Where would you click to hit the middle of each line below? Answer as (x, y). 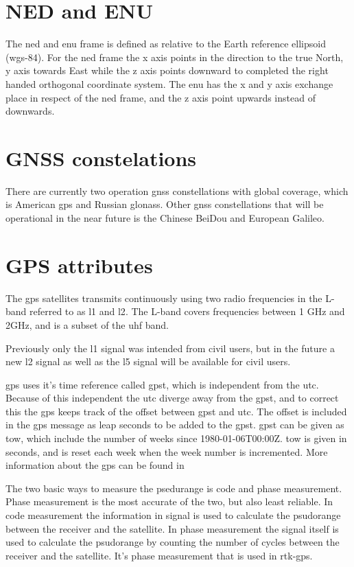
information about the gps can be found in (95, 465)
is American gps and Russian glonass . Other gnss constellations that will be (165, 204)
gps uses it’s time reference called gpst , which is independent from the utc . (162, 384)
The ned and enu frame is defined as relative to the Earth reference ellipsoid (166, 44)
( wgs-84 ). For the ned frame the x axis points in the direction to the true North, (175, 57)
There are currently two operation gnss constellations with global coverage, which (177, 190)
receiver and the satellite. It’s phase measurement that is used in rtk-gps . (159, 555)
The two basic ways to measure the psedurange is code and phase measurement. (174, 488)
